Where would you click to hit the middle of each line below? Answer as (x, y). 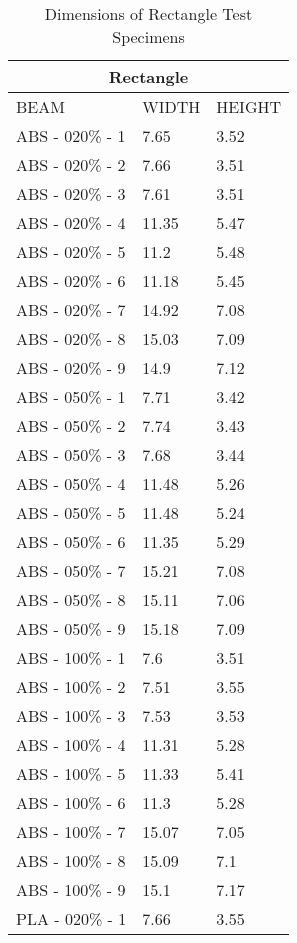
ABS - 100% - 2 (71, 686)
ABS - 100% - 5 (71, 773)
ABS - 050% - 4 (71, 483)
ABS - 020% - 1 (71, 135)
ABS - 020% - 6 (71, 280)
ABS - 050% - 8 (71, 599)
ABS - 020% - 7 (71, 309)
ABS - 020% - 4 (71, 222)
